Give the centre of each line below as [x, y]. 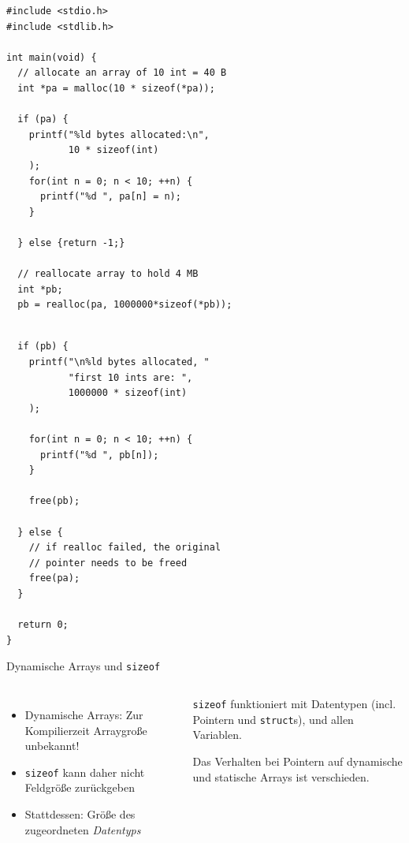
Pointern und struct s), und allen [273, 719]
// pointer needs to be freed [108, 563]
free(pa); [54, 578]
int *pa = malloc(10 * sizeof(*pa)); [116, 88]
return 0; [43, 625]
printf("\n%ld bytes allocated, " [119, 362]
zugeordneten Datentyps [83, 829]
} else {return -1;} [71, 242]
